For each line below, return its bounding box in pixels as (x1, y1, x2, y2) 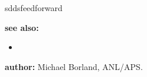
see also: (5, 21, 39, 33)
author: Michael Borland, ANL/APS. (5, 60, 143, 72)
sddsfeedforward (5, 2, 63, 13)
